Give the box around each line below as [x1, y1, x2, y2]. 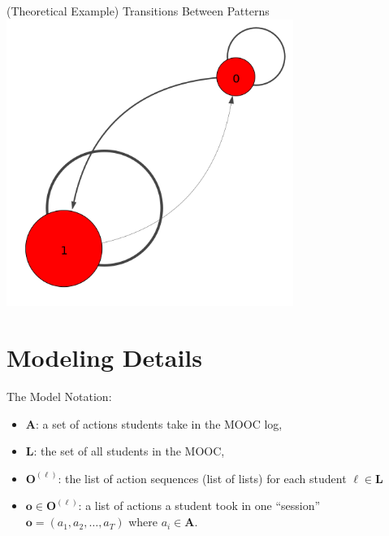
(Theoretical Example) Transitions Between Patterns [6, 2, 270, 19]
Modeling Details [6, 341, 202, 374]
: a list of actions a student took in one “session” [78, 497, 321, 514]
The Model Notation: [6, 388, 112, 405]
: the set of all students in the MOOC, [33, 442, 225, 460]
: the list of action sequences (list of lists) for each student [58, 469, 347, 486]
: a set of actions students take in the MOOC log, [35, 415, 283, 432]
